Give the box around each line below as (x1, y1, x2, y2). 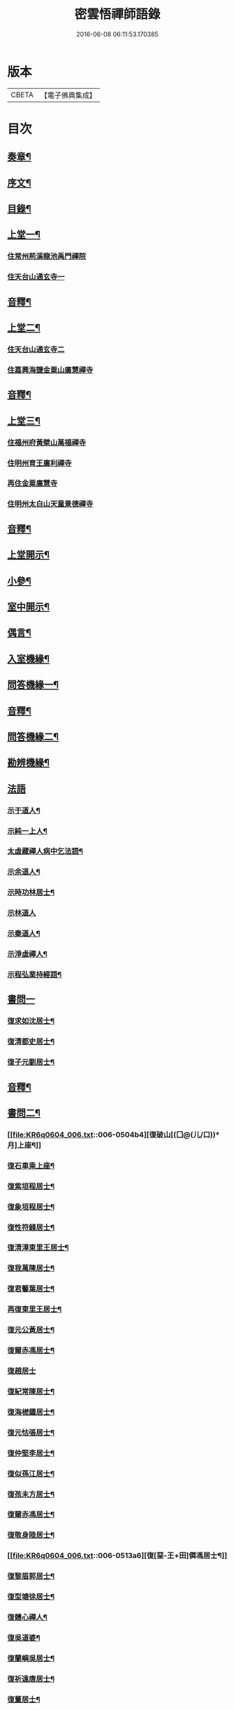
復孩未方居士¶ (7, 1489, 54, 1499)
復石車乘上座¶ (7, 1161, 54, 1170)
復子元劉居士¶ (7, 1058, 54, 1067)
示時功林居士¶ (7, 888, 54, 897)
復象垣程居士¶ (7, 1202, 54, 1212)
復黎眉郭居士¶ (7, 1571, 54, 1581)
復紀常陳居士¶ (7, 1387, 54, 1396)
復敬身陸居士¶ (7, 1530, 54, 1540)
